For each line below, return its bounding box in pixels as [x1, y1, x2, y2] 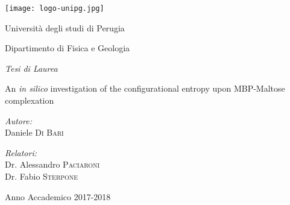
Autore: [5, 114, 32, 127]
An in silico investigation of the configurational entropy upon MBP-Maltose [5, 82, 285, 95]
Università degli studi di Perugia [5, 21, 125, 34]
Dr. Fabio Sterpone [5, 170, 78, 182]
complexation [5, 94, 54, 107]
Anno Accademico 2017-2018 [5, 190, 111, 203]
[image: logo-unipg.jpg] [5, 4, 104, 13]
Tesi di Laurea [5, 61, 58, 74]
